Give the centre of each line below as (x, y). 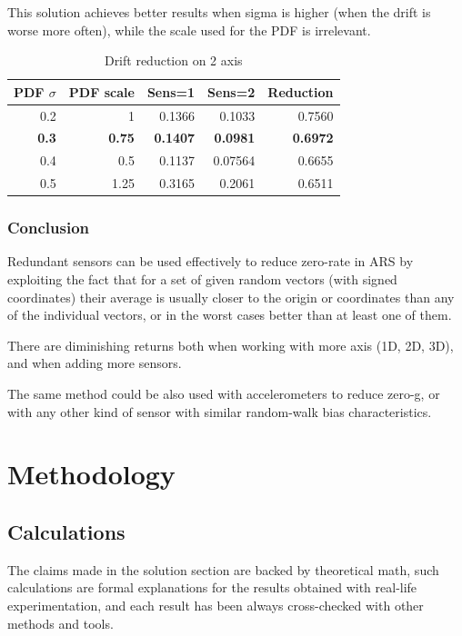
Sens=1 (171, 91)
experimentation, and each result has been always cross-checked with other (216, 605)
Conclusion (48, 228)
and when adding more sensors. (95, 363)
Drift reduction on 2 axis (173, 60)
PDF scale (101, 91)
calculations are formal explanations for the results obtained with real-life (212, 587)
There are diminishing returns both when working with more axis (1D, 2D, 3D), (231, 345)
